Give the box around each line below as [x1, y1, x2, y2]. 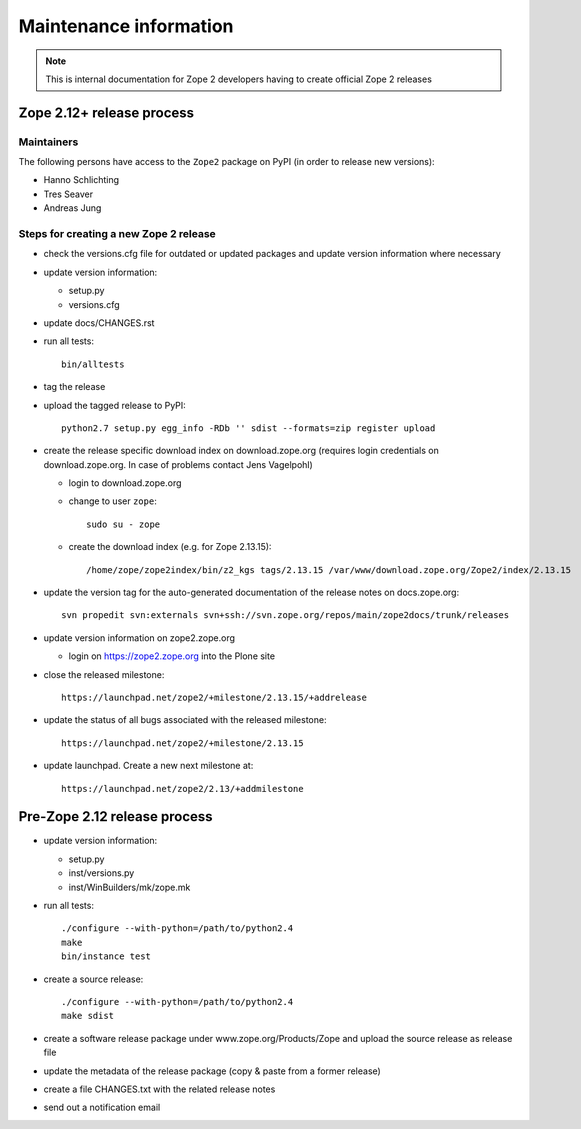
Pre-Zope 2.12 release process [18, 808, 214, 825]
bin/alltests [61, 358, 125, 370]
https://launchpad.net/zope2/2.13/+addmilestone [61, 783, 304, 794]
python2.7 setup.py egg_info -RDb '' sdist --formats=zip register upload [61, 422, 436, 434]
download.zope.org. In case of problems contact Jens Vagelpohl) [43, 458, 314, 470]
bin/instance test [61, 951, 152, 962]
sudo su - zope [86, 518, 161, 530]
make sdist [61, 1010, 115, 1022]
